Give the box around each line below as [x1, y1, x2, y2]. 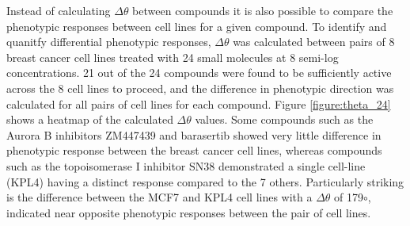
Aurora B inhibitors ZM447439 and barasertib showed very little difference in [6, 126, 382, 143]
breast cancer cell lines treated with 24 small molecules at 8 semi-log [6, 48, 339, 65]
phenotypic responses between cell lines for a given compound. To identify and [6, 17, 387, 34]
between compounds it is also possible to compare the [132, 2, 393, 18]
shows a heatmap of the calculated [6, 111, 173, 128]
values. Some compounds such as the [195, 111, 374, 128]
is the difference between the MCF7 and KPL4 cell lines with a [6, 189, 313, 205]
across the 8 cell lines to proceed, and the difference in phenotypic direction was [6, 79, 394, 96]
